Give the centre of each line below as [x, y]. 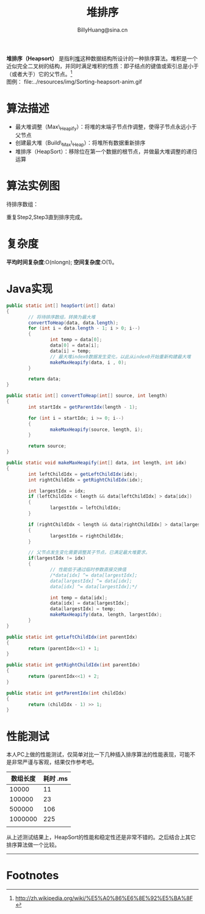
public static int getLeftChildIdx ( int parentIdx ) [72, 637]
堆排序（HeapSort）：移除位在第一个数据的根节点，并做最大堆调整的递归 [106, 152]
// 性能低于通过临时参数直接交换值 [88, 570]
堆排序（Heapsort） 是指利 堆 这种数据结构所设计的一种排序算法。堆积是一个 [102, 58]
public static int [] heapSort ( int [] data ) [61, 306]
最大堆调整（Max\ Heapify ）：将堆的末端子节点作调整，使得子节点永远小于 [106, 127]
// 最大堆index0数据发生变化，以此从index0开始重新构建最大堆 [120, 357]
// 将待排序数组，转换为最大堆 [62, 317]
